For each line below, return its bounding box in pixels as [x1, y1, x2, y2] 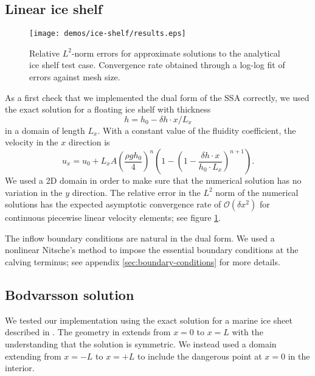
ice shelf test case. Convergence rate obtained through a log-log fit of [29, 58, 285, 71]
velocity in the [5, 136, 58, 148]
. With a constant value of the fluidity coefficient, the [97, 124, 296, 136]
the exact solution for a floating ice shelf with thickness [5, 103, 211, 116]
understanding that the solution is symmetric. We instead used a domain [5, 337, 277, 350]
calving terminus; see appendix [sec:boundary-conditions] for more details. [5, 255, 280, 268]
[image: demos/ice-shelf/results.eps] [29, 29, 186, 38]
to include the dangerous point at [137, 349, 262, 362]
